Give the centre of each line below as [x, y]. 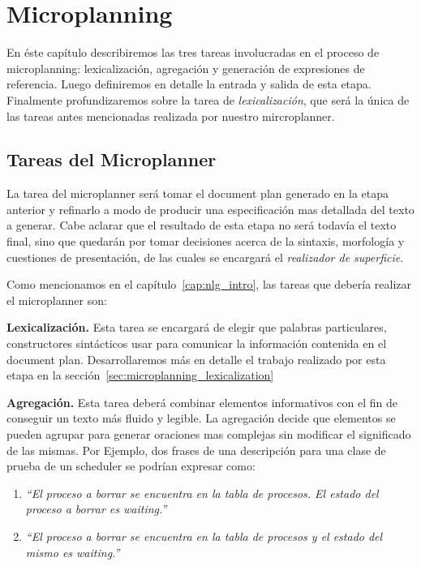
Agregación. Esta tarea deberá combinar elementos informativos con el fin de [202, 402]
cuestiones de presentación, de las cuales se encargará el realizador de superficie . [205, 257]
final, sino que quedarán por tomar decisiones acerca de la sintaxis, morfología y [206, 241]
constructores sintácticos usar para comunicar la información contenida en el [197, 343]
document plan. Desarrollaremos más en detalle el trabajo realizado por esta [196, 359]
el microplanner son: [57, 300]
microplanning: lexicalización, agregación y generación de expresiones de [186, 68]
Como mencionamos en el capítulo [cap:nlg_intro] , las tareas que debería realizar [209, 284]
